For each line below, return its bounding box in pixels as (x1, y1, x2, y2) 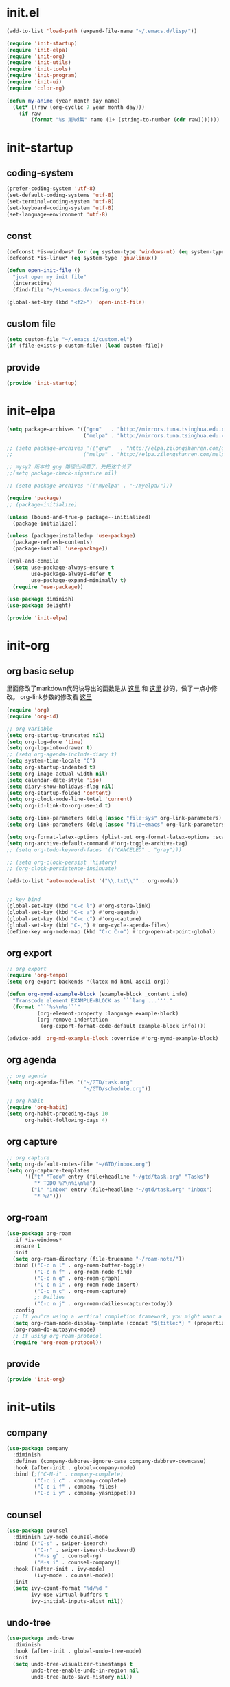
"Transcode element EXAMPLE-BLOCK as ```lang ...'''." (12, 997, 173, 1004)
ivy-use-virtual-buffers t (31, 1591, 108, 1598)
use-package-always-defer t (31, 570, 111, 577)
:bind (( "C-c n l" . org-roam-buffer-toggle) (12, 1262, 146, 1269)
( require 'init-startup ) (6, 40, 78, 47)
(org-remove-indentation (36, 1016, 108, 1024)
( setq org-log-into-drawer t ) (6, 745, 93, 752)
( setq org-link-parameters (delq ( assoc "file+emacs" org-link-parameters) (6, 821, 228, 828)
